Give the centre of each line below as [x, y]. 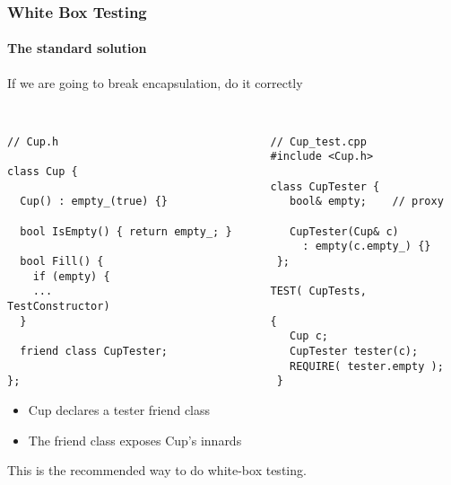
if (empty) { [71, 276]
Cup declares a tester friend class [119, 409]
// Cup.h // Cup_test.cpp [187, 141]
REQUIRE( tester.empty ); [367, 366]
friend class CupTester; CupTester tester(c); [219, 352]
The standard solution [77, 48]
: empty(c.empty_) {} [367, 247]
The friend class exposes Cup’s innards [135, 440]
